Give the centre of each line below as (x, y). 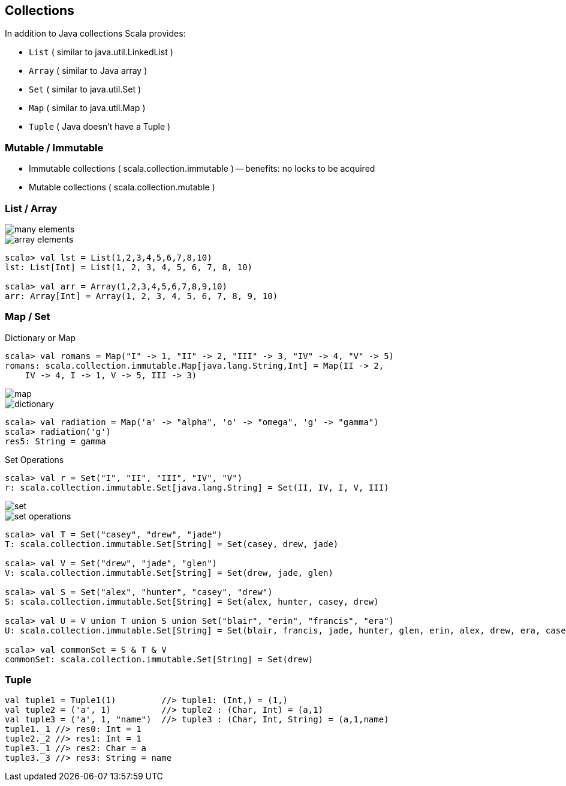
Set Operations (34, 459)
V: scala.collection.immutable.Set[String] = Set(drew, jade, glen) (169, 573)
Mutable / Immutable (54, 147)
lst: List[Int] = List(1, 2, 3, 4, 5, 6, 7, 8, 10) (129, 267)
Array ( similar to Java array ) (88, 71)
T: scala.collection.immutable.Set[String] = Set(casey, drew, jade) (172, 544)
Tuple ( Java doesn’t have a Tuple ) (100, 127)
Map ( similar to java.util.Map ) (87, 108)
